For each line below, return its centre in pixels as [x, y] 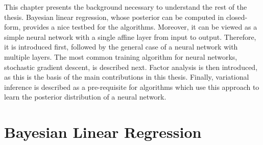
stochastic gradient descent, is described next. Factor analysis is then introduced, [131, 67]
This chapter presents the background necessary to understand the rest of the [126, 7]
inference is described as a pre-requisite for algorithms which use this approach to [132, 87]
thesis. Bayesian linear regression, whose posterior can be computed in [114, 17]
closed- [237, 17]
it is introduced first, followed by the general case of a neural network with [121, 47]
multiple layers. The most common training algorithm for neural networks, [121, 56]
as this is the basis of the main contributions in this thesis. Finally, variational [127, 77]
